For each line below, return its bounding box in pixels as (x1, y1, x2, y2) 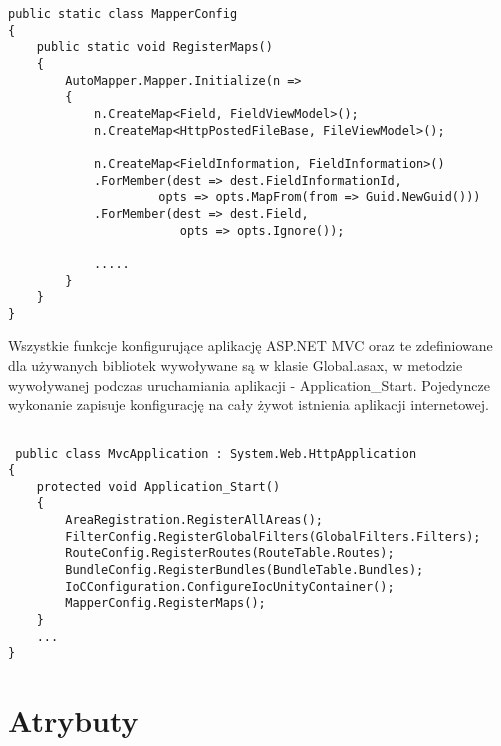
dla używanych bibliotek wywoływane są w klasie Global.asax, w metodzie (8, 355, 463, 376)
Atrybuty (8, 700, 139, 741)
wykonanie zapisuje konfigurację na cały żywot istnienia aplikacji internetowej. (8, 394, 489, 415)
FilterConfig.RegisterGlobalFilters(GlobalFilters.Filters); (65, 529, 481, 544)
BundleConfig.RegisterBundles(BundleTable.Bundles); (65, 563, 424, 578)
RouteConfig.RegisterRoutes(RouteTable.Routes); (65, 546, 395, 561)
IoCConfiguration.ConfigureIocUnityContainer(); (65, 579, 395, 594)
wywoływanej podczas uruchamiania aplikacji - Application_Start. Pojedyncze (8, 374, 490, 395)
